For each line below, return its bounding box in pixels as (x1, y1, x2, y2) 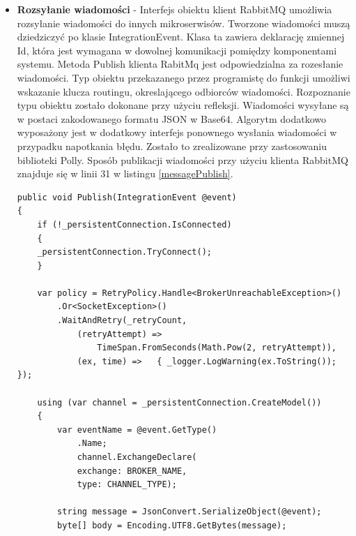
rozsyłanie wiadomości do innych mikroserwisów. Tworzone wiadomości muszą (17, 15, 350, 30)
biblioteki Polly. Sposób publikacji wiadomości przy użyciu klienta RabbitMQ (17, 152, 348, 167)
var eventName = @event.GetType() (57, 424, 217, 435)
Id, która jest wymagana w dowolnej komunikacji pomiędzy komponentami (17, 43, 337, 57)
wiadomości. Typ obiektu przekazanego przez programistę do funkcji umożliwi (17, 70, 350, 84)
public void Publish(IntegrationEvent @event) (17, 192, 237, 202)
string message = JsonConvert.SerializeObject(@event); (57, 507, 322, 517)
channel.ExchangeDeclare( (77, 452, 197, 462)
